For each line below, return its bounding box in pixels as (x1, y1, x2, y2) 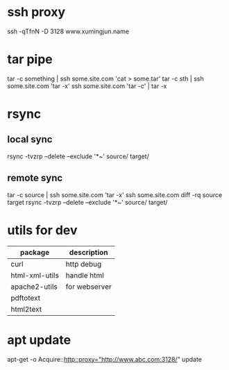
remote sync (7, 172, 63, 184)
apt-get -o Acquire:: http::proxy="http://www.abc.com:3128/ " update (7, 355, 203, 363)
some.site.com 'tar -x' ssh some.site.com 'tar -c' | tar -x (7, 81, 167, 90)
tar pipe (7, 51, 53, 67)
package (19, 247, 50, 257)
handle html (65, 270, 104, 280)
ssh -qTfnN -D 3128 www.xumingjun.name (7, 27, 130, 35)
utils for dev (7, 222, 78, 238)
